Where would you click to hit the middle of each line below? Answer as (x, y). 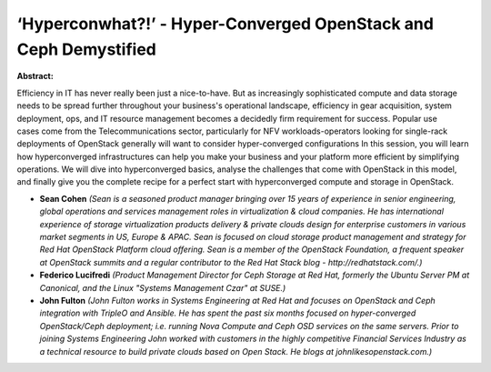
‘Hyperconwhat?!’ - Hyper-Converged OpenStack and (225, 24)
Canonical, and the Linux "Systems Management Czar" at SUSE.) (163, 287)
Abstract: (35, 76)
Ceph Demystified (86, 49)
